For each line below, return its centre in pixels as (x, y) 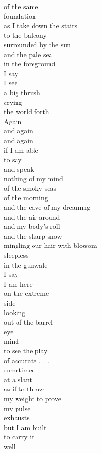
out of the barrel (28, 322)
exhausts (17, 418)
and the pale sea (28, 54)
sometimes (19, 370)
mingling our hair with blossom (50, 245)
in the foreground (30, 64)
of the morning (26, 197)
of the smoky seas (30, 188)
